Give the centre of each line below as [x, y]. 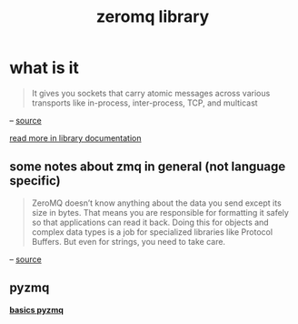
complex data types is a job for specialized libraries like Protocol [152, 232]
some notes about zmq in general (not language [148, 167]
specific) [35, 181]
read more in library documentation [75, 137]
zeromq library [153, 17]
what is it [45, 68]
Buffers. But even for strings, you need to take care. [128, 241]
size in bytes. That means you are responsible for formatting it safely [160, 212]
